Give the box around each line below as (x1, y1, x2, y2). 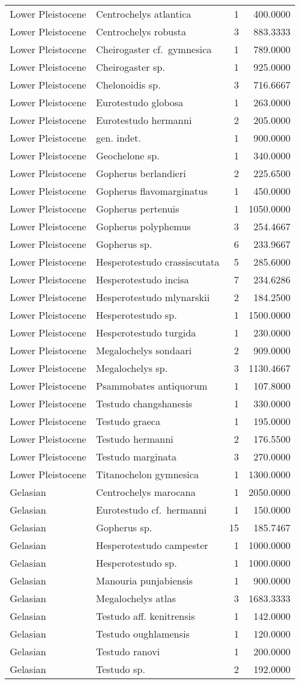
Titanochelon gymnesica (96, 467, 199, 481)
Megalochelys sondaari (96, 343, 192, 357)
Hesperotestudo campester (96, 538, 209, 552)
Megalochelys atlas (96, 591, 176, 605)
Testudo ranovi (96, 644, 160, 658)
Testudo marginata (96, 449, 177, 464)
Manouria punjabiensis (96, 573, 193, 588)
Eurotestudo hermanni (96, 113, 192, 127)
